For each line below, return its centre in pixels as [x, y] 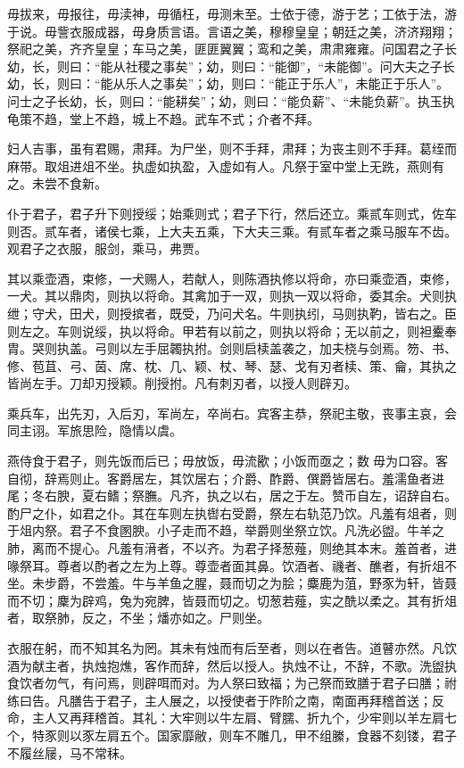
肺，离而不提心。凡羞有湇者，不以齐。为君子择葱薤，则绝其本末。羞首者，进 [232, 548]
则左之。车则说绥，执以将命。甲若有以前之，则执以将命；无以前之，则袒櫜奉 [232, 330]
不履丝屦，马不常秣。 [70, 752]
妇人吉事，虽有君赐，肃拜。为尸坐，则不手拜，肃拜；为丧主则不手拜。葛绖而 [232, 149]
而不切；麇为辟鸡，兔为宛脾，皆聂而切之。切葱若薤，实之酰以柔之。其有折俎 [232, 600]
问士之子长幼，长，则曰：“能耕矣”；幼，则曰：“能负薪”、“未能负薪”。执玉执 [231, 100]
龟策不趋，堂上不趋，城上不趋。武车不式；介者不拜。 [163, 118]
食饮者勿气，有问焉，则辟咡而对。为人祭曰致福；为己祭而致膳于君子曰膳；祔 [232, 683]
